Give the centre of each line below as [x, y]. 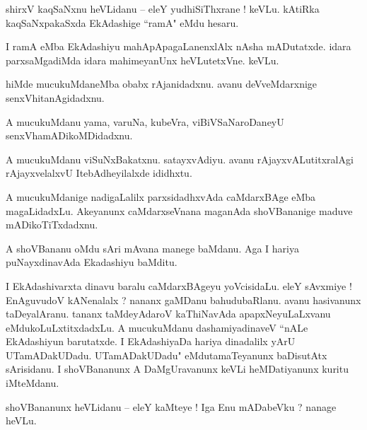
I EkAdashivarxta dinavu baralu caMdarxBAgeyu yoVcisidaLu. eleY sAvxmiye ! [179, 285]
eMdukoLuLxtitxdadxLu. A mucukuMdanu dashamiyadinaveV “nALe [157, 327]
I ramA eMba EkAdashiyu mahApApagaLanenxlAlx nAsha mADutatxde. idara [179, 46]
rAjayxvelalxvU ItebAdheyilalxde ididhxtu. [99, 173]
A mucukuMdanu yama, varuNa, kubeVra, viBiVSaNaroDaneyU [145, 121]
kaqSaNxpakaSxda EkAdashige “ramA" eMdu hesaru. [122, 22]
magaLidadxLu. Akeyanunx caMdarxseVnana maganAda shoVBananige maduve [179, 210]
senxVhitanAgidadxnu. [55, 97]
